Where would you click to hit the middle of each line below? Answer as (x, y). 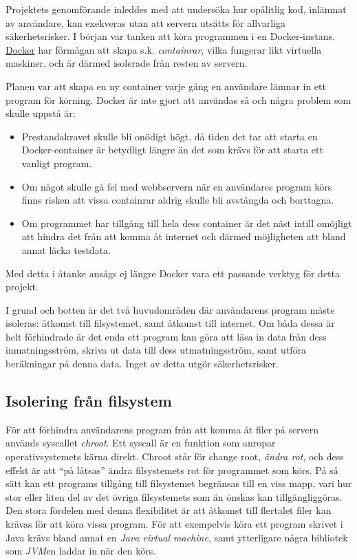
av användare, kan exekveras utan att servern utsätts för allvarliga (145, 22)
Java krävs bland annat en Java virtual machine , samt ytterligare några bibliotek (177, 537)
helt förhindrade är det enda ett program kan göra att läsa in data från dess (166, 336)
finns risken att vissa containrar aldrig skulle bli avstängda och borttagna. (178, 200)
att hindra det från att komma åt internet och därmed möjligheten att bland (184, 236)
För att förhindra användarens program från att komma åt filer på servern (162, 429)
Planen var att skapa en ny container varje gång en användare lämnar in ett (166, 86)
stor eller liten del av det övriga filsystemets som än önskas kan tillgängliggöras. (174, 496)
